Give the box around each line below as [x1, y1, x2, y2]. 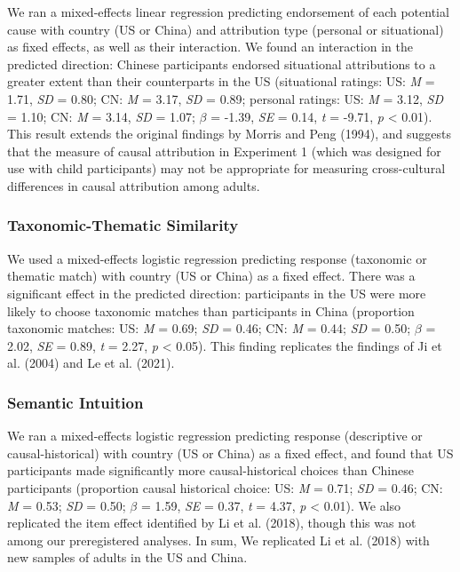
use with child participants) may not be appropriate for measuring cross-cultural [7, 159, 446, 178]
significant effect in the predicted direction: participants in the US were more [7, 283, 426, 302]
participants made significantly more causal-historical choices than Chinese [7, 461, 414, 480]
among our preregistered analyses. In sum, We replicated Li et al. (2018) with [7, 530, 430, 549]
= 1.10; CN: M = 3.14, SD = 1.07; [7, 107, 195, 125]
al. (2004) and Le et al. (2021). [7, 354, 175, 372]
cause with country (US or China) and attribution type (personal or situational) [7, 20, 444, 38]
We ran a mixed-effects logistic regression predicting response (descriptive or [7, 426, 423, 445]
